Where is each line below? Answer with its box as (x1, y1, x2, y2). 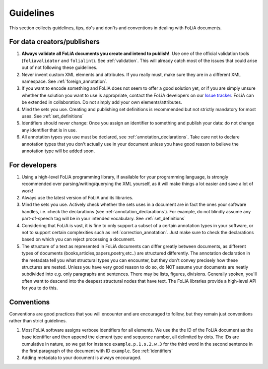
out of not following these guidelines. (21, 64, 98, 70)
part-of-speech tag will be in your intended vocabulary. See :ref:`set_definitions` (21, 216, 186, 222)
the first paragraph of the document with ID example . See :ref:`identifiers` (21, 348, 173, 354)
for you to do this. (21, 285, 58, 291)
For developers (9, 161, 57, 169)
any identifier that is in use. (21, 127, 77, 133)
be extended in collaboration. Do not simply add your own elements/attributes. (21, 99, 182, 105)
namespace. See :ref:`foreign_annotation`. (21, 78, 108, 84)
